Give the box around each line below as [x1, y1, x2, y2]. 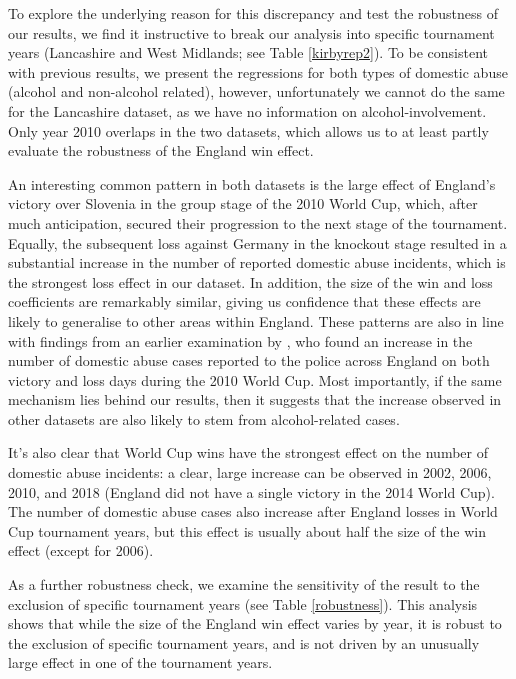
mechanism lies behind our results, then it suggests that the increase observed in [8, 389, 502, 410]
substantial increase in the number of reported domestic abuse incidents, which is [8, 252, 506, 273]
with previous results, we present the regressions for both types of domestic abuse [8, 61, 508, 82]
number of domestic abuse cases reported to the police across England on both [8, 350, 490, 371]
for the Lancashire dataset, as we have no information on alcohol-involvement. [8, 100, 487, 121]
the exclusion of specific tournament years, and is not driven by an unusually [8, 632, 480, 653]
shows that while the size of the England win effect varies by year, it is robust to [8, 613, 502, 634]
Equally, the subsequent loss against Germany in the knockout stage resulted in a [8, 232, 507, 253]
